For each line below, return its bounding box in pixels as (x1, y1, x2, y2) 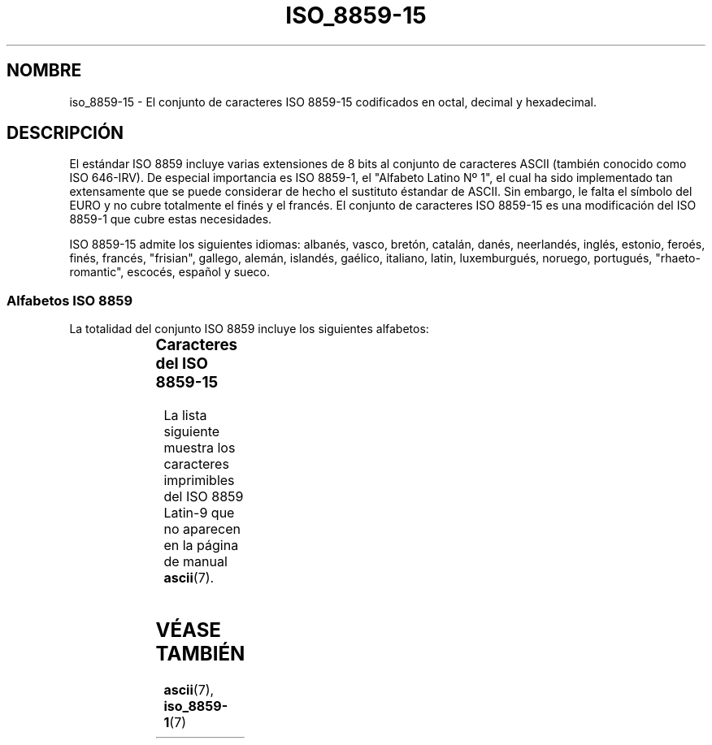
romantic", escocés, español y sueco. (69, 265, 270, 279)
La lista (163, 406, 207, 423)
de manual (163, 552, 228, 570)
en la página (163, 536, 239, 553)
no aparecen (163, 520, 241, 537)
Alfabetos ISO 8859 (7, 292, 133, 309)
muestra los (163, 439, 236, 456)
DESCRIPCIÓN (7, 123, 124, 144)
